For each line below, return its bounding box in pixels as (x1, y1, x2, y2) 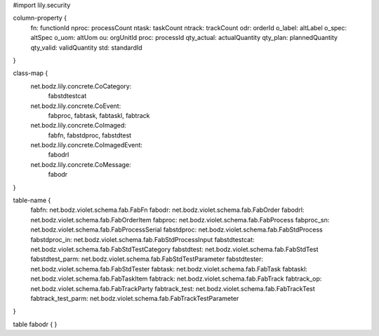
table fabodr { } (13, 320, 58, 328)
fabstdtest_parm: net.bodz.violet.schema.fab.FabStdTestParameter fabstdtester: (30, 255, 263, 263)
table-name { (13, 196, 51, 205)
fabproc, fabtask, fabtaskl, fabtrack (48, 111, 150, 119)
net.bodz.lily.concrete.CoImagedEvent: (30, 141, 143, 149)
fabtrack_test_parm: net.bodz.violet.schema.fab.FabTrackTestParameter (30, 294, 239, 302)
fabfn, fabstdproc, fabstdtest (48, 130, 132, 140)
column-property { (13, 14, 67, 22)
